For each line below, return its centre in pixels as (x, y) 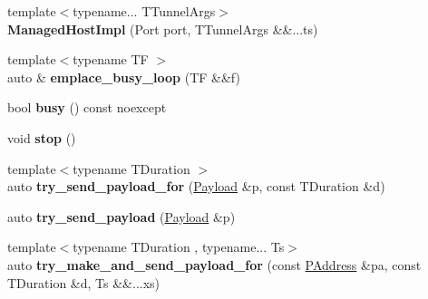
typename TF (111, 59)
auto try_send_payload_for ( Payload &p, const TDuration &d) (196, 186)
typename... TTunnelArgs (144, 11)
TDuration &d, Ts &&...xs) (84, 282)
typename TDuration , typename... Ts (179, 247)
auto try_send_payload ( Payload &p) (122, 216)
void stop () (42, 137)
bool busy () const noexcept (87, 107)
